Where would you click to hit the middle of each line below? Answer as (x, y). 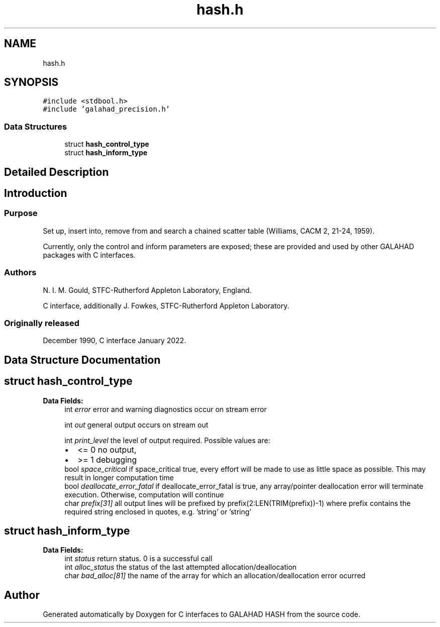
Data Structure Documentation (82, 360)
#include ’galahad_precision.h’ (106, 109)
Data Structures (36, 126)
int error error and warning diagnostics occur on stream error (166, 409)
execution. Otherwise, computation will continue (144, 494)
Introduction (36, 193)
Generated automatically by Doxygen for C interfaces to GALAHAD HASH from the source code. (202, 614)
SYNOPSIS (31, 82)
